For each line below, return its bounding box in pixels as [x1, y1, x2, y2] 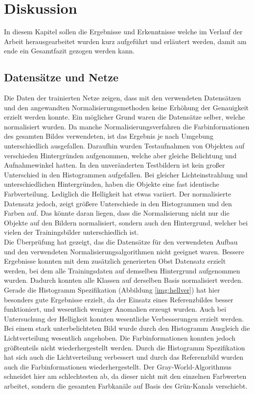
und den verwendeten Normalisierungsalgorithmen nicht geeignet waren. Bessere [4, 246, 244, 256]
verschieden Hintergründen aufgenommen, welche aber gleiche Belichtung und [4, 150, 237, 160]
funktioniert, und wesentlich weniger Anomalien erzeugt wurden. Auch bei [4, 304, 227, 314]
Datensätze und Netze [4, 70, 119, 85]
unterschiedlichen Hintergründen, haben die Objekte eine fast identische [4, 179, 219, 189]
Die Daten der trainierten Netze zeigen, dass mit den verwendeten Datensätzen [4, 93, 241, 103]
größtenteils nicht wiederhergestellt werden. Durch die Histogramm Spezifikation [4, 342, 245, 352]
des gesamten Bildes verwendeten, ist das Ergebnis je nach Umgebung [4, 131, 213, 141]
